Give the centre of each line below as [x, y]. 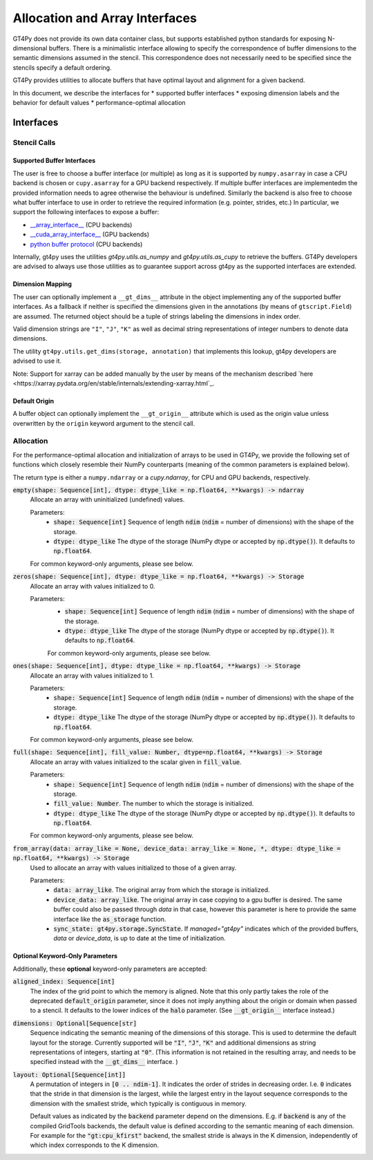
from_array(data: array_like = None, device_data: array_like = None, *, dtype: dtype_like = [177, 848]
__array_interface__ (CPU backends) [81, 225]
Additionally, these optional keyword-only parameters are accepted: [110, 969]
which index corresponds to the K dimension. [94, 1145]
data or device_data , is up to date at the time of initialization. [140, 938]
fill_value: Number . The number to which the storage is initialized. [154, 804]
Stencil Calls [34, 142]
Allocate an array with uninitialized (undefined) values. [107, 500]
